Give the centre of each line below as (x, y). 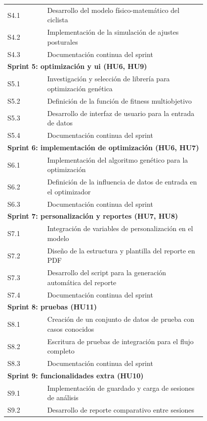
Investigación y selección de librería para (108, 79)
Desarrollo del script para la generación (107, 272)
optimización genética (80, 88)
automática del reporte (82, 282)
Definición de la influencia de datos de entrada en (122, 182)
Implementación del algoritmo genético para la (118, 159)
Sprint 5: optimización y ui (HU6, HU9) (77, 66)
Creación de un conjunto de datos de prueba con (121, 319)
